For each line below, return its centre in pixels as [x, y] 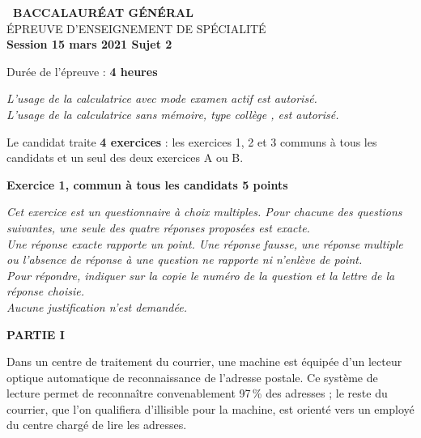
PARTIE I [36, 334]
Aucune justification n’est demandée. [97, 306]
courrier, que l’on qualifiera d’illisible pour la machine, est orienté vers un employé [210, 408]
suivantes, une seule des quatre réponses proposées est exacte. [158, 227]
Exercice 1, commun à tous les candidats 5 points [147, 184]
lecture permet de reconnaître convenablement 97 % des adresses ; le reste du [197, 393]
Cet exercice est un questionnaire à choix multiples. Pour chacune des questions [204, 212]
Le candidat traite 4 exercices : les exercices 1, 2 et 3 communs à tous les [192, 141]
